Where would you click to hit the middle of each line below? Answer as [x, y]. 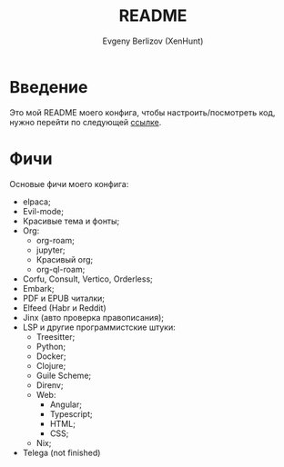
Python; [51, 346]
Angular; [66, 404]
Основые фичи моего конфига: [69, 184]
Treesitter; [56, 336]
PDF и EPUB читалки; [64, 298]
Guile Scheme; [64, 375]
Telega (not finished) [61, 452]
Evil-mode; [43, 211]
